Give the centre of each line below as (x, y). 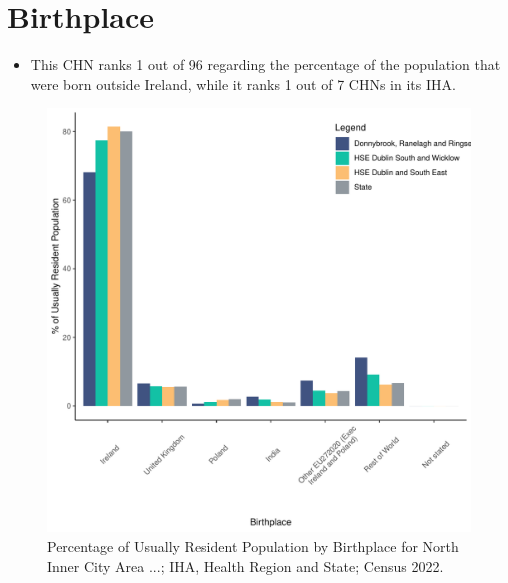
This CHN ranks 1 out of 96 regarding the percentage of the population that (265, 64)
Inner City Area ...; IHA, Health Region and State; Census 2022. (245, 565)
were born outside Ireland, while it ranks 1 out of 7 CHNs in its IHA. (243, 83)
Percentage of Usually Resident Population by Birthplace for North (253, 545)
